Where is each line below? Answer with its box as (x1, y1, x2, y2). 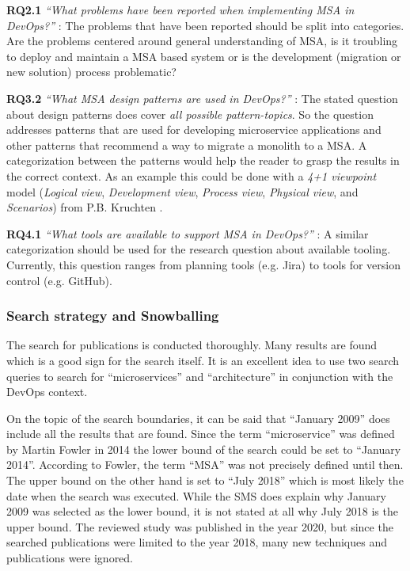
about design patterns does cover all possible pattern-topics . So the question (6, 105, 374, 122)
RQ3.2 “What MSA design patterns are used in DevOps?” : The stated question (6, 89, 398, 106)
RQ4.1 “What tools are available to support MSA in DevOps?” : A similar (6, 225, 369, 242)
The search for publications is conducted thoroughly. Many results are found (6, 337, 378, 353)
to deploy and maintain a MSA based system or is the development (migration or (6, 48, 401, 64)
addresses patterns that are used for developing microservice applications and (6, 121, 382, 138)
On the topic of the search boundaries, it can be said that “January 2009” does (6, 409, 390, 426)
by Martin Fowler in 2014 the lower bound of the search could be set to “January (6, 440, 401, 457)
